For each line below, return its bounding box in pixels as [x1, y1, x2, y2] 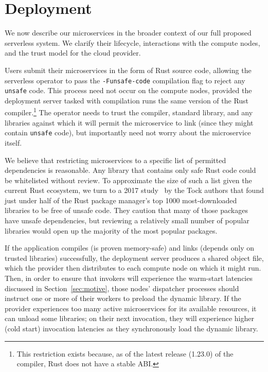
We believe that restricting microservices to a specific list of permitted [5, 154, 226, 165]
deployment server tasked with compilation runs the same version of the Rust [5, 95, 249, 105]
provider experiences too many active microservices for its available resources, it [5, 303, 257, 313]
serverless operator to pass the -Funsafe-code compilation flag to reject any [5, 75, 245, 85]
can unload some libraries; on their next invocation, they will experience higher [5, 313, 254, 324]
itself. [5, 137, 22, 148]
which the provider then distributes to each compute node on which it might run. [5, 262, 261, 273]
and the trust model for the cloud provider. [5, 47, 141, 58]
